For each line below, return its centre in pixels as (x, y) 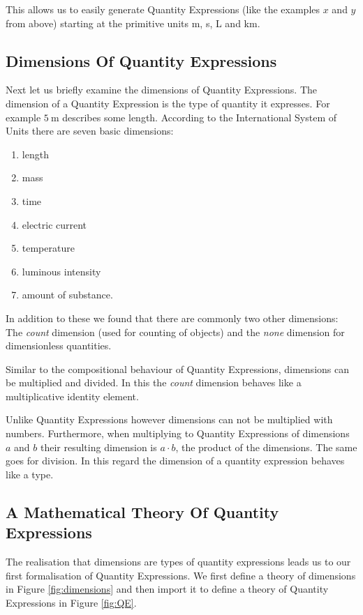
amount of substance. (67, 295)
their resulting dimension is (98, 447)
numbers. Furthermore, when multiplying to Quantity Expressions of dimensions (178, 433)
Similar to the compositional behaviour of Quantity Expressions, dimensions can (177, 369)
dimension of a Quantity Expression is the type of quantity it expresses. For (168, 103)
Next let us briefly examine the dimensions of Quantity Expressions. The (162, 90)
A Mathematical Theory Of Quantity (142, 511)
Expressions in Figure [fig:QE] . (71, 602)
